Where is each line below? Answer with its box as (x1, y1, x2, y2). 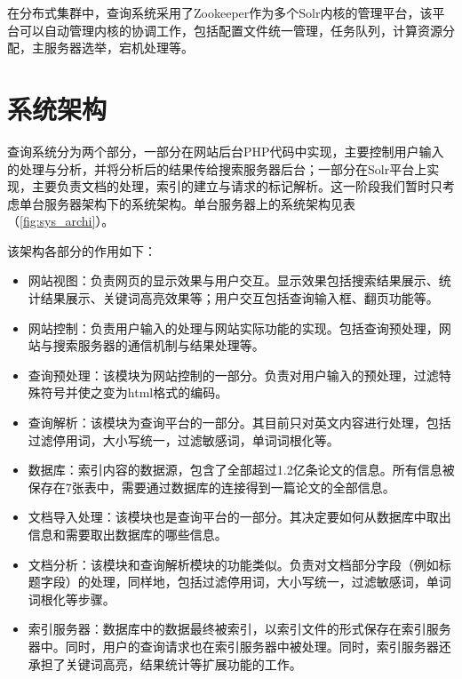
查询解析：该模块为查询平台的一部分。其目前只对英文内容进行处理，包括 (28, 413, 451, 432)
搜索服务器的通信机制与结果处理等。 (52, 336, 265, 355)
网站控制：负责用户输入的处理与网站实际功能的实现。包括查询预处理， (28, 318, 439, 337)
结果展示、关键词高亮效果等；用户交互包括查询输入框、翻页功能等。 (40, 289, 439, 308)
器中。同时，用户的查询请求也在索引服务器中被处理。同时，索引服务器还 (28, 636, 451, 655)
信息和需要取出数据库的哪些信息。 (28, 525, 227, 543)
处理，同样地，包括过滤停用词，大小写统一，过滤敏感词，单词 (90, 572, 451, 591)
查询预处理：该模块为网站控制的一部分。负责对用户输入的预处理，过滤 (28, 365, 439, 384)
